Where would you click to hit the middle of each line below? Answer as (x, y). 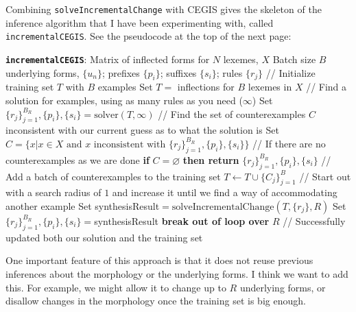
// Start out (325, 176)
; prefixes (121, 72)
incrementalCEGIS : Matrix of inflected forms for (108, 59)
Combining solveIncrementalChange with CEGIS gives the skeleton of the (164, 9)
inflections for (206, 87)
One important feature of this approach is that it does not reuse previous (159, 260)
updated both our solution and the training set (104, 237)
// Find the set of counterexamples (232, 113)
